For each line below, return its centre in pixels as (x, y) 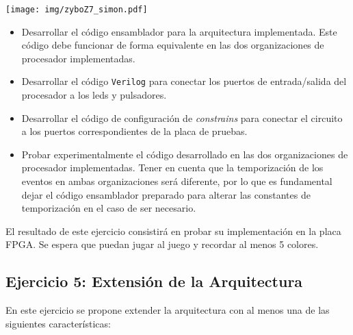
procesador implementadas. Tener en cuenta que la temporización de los (172, 167)
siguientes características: (58, 323)
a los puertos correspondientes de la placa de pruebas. (134, 131)
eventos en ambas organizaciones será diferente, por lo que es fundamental (177, 181)
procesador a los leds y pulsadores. (94, 95)
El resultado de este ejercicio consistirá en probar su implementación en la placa (173, 231)
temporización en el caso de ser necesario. (109, 208)
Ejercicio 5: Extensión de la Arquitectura (154, 281)
